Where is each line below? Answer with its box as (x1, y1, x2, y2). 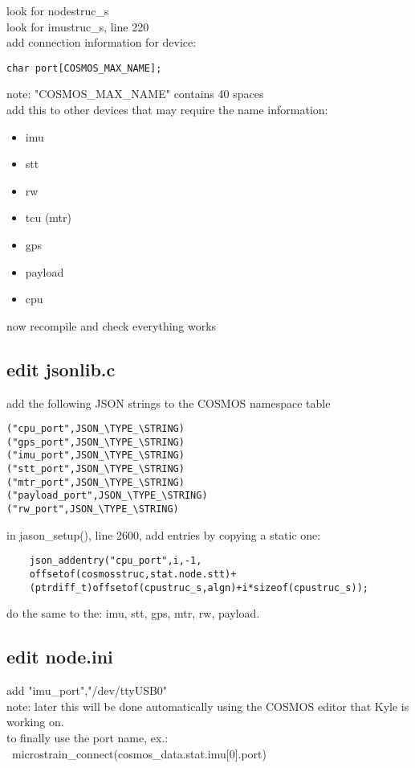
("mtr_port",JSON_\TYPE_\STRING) (6, 476, 185, 488)
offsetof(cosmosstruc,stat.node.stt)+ (29, 569, 237, 581)
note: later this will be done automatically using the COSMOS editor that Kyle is (6, 697, 409, 714)
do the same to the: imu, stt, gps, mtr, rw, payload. (6, 605, 260, 622)
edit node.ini (6, 644, 113, 669)
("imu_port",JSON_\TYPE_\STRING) (6, 450, 185, 462)
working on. (6, 713, 64, 730)
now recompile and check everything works (6, 317, 217, 334)
